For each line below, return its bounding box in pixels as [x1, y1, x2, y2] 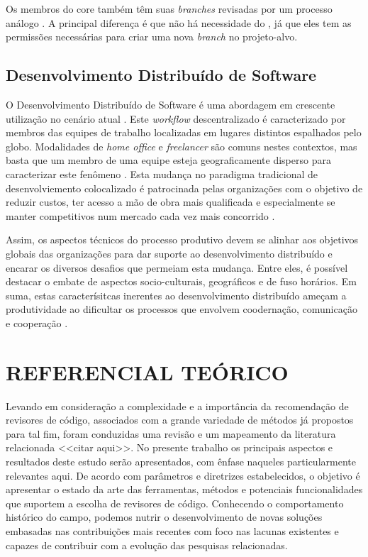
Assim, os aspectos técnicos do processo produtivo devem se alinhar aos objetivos [6, 232, 359, 247]
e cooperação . [6, 315, 68, 330]
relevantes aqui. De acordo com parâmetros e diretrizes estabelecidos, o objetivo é [6, 468, 360, 482]
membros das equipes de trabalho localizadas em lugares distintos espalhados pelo [6, 125, 362, 140]
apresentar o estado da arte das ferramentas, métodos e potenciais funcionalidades [6, 482, 363, 497]
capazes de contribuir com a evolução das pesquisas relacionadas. [6, 537, 288, 552]
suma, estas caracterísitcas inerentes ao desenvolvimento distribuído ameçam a [6, 287, 347, 302]
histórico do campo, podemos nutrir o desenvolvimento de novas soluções [6, 509, 323, 524]
